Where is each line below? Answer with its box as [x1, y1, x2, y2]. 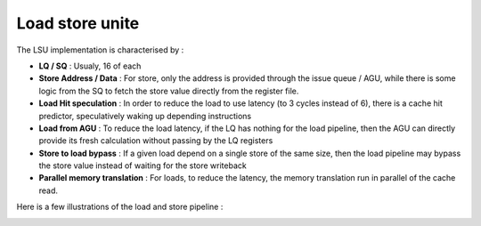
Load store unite [16, 13, 140, 33]
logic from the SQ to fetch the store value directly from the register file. [38, 85, 299, 96]
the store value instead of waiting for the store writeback [38, 160, 247, 171]
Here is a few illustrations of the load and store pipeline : [16, 201, 224, 213]
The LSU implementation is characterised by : [16, 44, 184, 55]
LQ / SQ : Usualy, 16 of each [38, 61, 142, 71]
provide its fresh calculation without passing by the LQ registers [38, 135, 273, 146]
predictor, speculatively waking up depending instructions [38, 110, 252, 121]
